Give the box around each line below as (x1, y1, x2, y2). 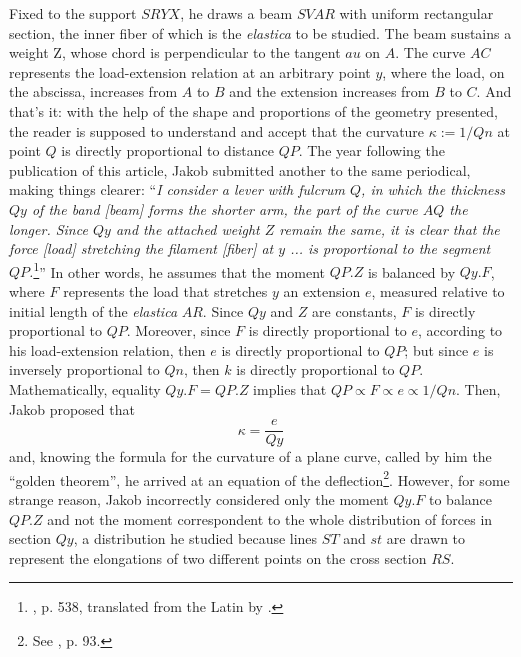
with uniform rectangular (339, 3, 494, 23)
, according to (418, 320, 503, 341)
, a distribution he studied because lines (73, 528, 318, 549)
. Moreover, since (126, 320, 231, 341)
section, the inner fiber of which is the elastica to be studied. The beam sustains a (9, 22, 512, 43)
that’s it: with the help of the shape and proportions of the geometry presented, (9, 100, 498, 121)
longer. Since (9, 218, 88, 239)
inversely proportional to (9, 359, 160, 380)
